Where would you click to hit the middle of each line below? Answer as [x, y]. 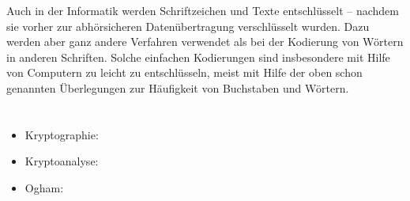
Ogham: [44, 187]
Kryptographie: [62, 134]
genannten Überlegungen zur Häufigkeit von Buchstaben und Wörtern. [178, 87]
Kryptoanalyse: [62, 161]
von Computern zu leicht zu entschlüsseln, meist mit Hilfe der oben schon [184, 72]
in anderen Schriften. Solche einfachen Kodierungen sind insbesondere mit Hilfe [198, 57]
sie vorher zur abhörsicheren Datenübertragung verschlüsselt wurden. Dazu [188, 26]
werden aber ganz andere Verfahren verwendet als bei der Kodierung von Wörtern [205, 42]
